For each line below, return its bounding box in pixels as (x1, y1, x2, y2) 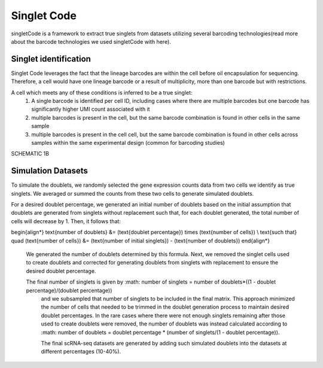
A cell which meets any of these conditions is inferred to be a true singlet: (11, 89, 193, 96)
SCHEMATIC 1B (11, 150, 49, 157)
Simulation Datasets (11, 166, 88, 176)
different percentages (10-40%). (41, 348, 121, 355)
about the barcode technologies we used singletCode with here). (11, 38, 172, 45)
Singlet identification (11, 54, 91, 64)
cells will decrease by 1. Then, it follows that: (11, 217, 121, 224)
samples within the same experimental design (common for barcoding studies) (31, 139, 226, 146)
